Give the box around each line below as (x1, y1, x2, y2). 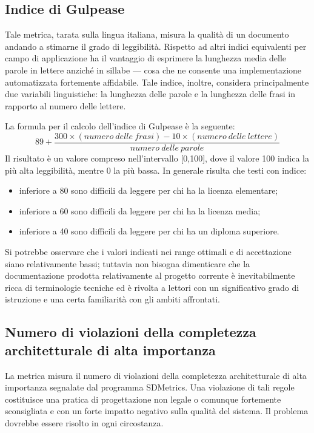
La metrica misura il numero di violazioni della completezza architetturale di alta (5, 369, 307, 381)
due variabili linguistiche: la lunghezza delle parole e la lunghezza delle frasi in (5, 87, 296, 100)
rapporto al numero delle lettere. (5, 99, 126, 112)
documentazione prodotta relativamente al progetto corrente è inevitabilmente (5, 269, 295, 282)
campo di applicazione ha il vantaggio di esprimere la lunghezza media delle (5, 52, 287, 64)
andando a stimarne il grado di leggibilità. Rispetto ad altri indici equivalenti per (5, 39, 307, 52)
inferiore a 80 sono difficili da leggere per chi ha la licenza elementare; (19, 184, 278, 197)
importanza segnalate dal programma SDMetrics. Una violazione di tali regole (5, 381, 295, 394)
